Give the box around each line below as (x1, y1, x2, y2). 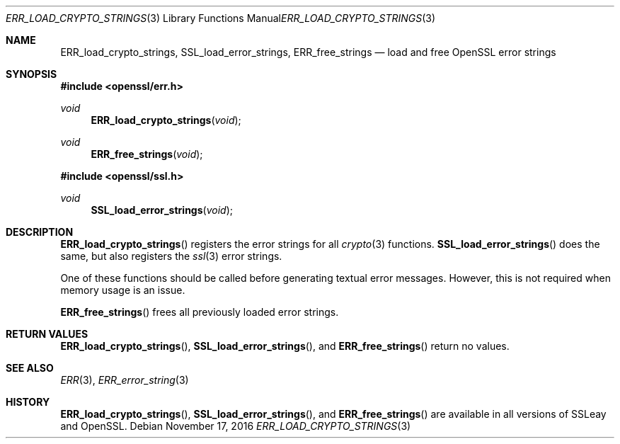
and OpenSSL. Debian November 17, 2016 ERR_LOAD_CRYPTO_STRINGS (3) (60, 420, 411, 432)
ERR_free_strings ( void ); (91, 148, 203, 160)
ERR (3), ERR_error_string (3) (60, 374, 189, 386)
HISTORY (6, 396, 50, 408)
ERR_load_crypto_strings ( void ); (91, 114, 241, 126)
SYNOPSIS (6, 68, 57, 80)
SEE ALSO (6, 362, 54, 374)
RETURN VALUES (6, 328, 88, 340)
